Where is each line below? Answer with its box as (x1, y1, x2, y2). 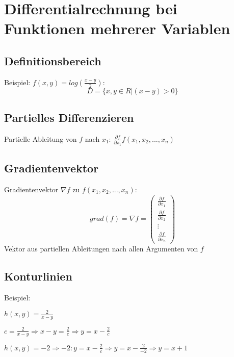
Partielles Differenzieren (4, 110, 134, 125)
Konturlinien (4, 268, 72, 284)
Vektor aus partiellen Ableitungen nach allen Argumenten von (4, 243, 198, 254)
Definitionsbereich (4, 53, 101, 68)
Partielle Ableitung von (4, 133, 77, 144)
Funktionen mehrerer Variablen (4, 18, 230, 39)
